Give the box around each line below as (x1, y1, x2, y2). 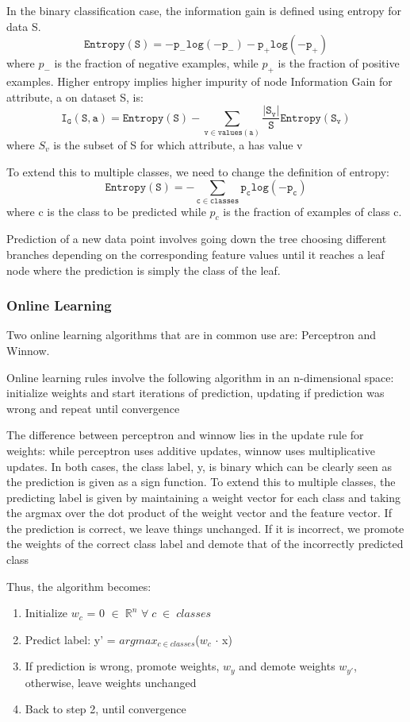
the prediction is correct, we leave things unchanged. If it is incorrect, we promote (6, 519, 404, 536)
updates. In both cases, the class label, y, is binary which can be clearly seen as (6, 458, 392, 474)
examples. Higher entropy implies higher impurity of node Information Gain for (6, 72, 393, 89)
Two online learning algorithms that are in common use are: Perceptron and (6, 326, 377, 343)
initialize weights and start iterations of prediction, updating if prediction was (6, 384, 385, 401)
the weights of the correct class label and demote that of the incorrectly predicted (6, 535, 404, 552)
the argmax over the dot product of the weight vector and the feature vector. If (6, 504, 392, 521)
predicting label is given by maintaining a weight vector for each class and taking (6, 488, 400, 505)
